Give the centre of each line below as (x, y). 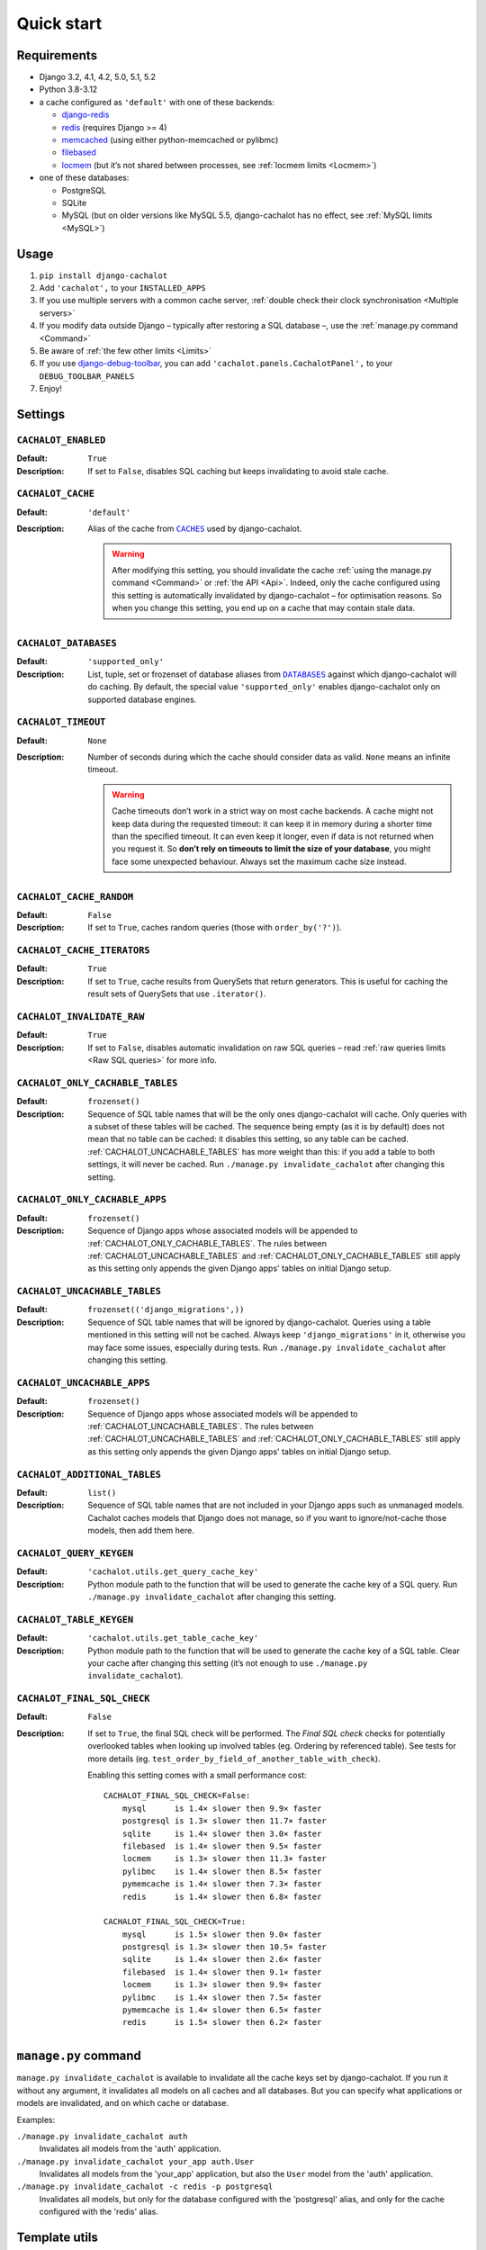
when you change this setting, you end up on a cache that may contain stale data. (264, 608)
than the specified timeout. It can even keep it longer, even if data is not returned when (273, 836)
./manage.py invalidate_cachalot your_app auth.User (135, 2161)
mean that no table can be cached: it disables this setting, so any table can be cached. (248, 1139)
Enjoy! (51, 389)
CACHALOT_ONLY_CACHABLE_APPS (91, 1200)
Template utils (58, 2238)
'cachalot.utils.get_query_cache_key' (173, 1572)
